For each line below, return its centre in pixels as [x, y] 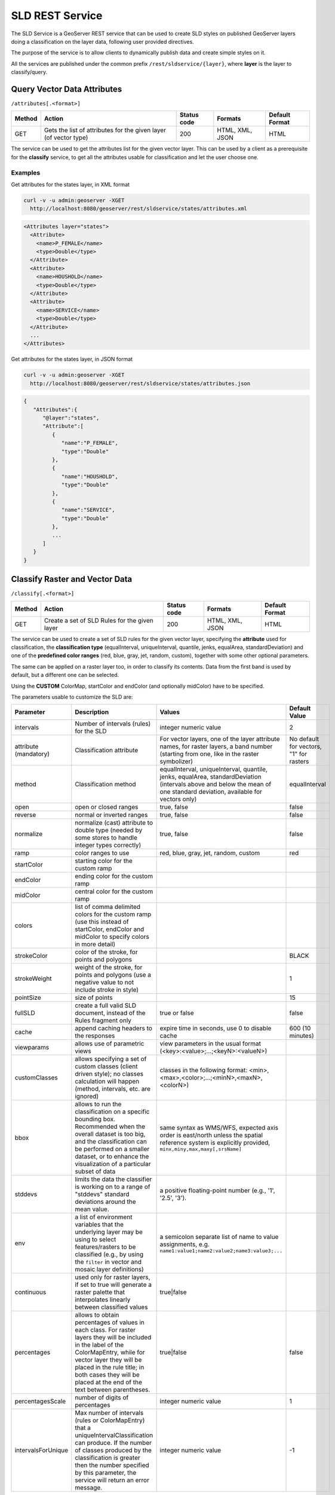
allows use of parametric [110, 1044]
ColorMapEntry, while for [110, 1353]
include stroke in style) [107, 990]
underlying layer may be [109, 1232]
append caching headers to [113, 1029]
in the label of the [99, 1345]
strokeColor [31, 956]
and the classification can [111, 1142]
